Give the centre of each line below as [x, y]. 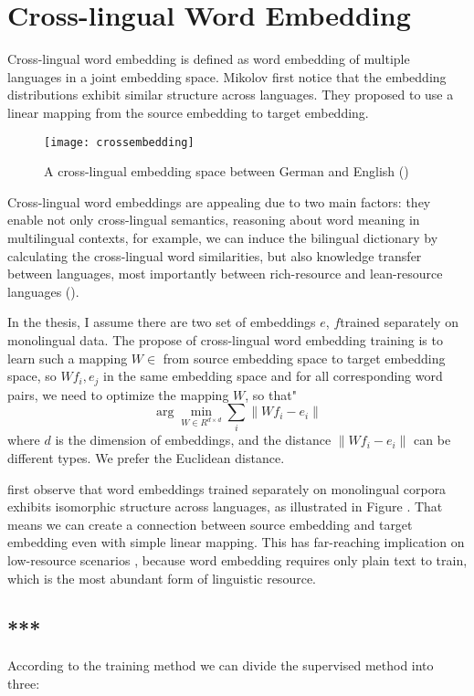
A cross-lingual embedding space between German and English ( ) [226, 171]
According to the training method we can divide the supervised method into [221, 665]
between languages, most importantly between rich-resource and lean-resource [225, 274]
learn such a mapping [68, 358]
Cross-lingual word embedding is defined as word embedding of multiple [209, 59]
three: [24, 684]
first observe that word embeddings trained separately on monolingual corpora [227, 488]
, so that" [271, 394]
